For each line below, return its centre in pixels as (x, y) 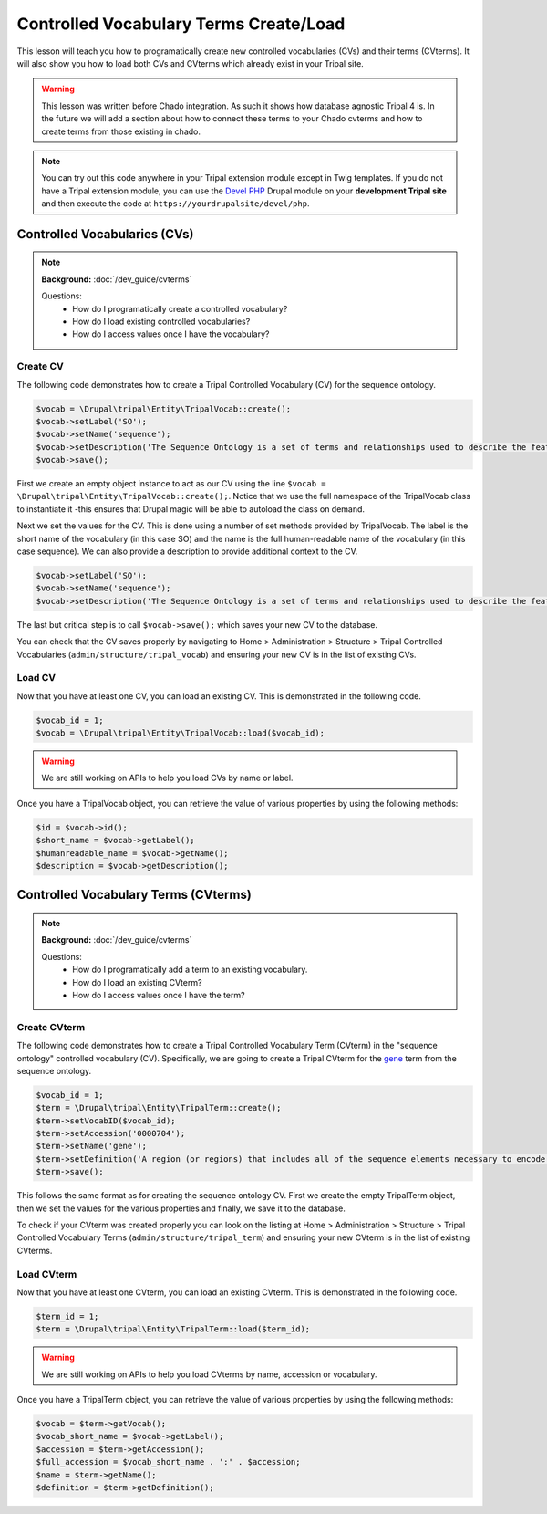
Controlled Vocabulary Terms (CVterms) (134, 895)
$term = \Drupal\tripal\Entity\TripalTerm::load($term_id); (173, 1329)
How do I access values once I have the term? (159, 995)
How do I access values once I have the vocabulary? (171, 334)
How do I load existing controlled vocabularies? (161, 322)
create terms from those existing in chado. (121, 131)
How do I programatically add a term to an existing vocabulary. (190, 970)
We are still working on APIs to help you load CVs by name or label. (167, 778)
